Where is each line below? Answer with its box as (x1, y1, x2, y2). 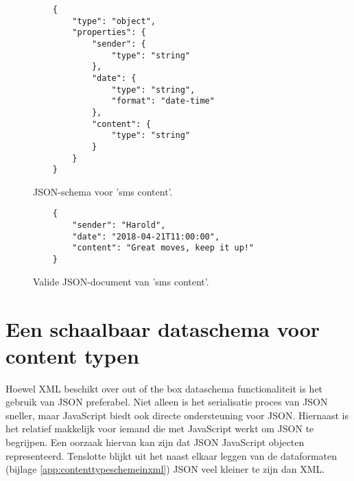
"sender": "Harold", (72, 220, 166, 231)
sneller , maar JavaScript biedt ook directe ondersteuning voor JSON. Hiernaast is (5, 408, 349, 422)
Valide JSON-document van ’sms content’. (33, 274, 209, 288)
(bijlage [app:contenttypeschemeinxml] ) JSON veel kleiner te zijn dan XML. (5, 462, 325, 476)
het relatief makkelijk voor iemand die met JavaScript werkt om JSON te (5, 421, 314, 436)
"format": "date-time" (111, 96, 215, 106)
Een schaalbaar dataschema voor (5, 314, 320, 342)
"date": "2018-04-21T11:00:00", (72, 231, 220, 242)
